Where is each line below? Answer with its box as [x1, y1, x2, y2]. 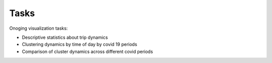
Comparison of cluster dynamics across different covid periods [22, 48, 153, 54]
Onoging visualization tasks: [9, 25, 68, 31]
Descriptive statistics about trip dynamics [22, 34, 108, 40]
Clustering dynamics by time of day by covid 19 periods [22, 41, 138, 47]
